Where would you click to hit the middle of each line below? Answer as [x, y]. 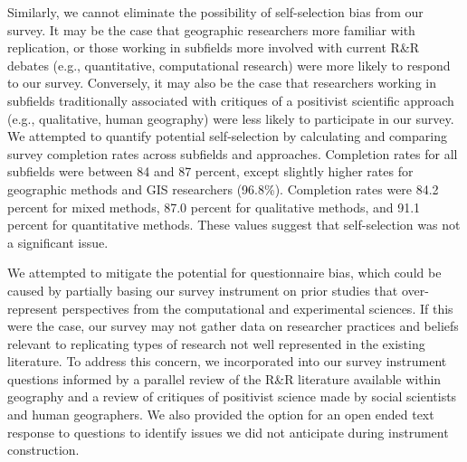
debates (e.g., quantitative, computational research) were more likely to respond [229, 65]
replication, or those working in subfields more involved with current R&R [214, 47]
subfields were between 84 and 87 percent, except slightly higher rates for [210, 171]
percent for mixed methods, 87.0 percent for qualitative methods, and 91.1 [214, 207]
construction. [43, 450]
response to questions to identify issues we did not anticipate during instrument [228, 432]
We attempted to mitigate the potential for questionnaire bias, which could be [224, 273]
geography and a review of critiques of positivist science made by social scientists [232, 396]
